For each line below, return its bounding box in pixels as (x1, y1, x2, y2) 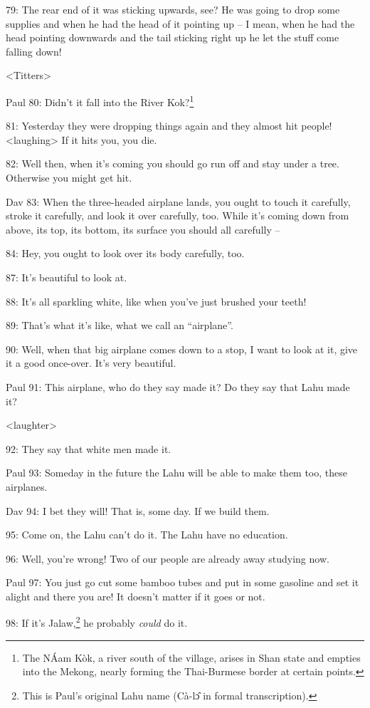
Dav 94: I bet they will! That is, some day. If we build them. (6, 503, 270, 518)
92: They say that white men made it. (6, 441, 171, 456)
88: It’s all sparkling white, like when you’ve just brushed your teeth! (6, 293, 307, 308)
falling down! (6, 43, 62, 58)
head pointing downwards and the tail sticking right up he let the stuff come (6, 30, 339, 45)
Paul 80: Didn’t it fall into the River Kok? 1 (6, 92, 194, 109)
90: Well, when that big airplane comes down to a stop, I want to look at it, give (6, 341, 358, 356)
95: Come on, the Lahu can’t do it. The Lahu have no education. (6, 527, 288, 542)
